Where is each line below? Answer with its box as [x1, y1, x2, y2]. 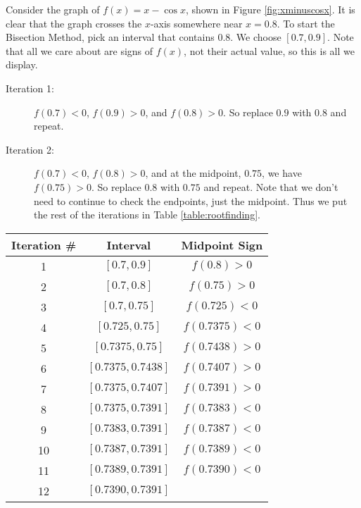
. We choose [230, 30, 281, 44]
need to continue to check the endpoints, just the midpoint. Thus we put [34, 193, 348, 208]
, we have [262, 166, 302, 180]
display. [6, 57, 38, 72]
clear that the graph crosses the [6, 16, 142, 30]
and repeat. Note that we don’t [203, 179, 338, 194]
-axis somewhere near [150, 16, 243, 30]
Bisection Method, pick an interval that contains [6, 30, 215, 44]
